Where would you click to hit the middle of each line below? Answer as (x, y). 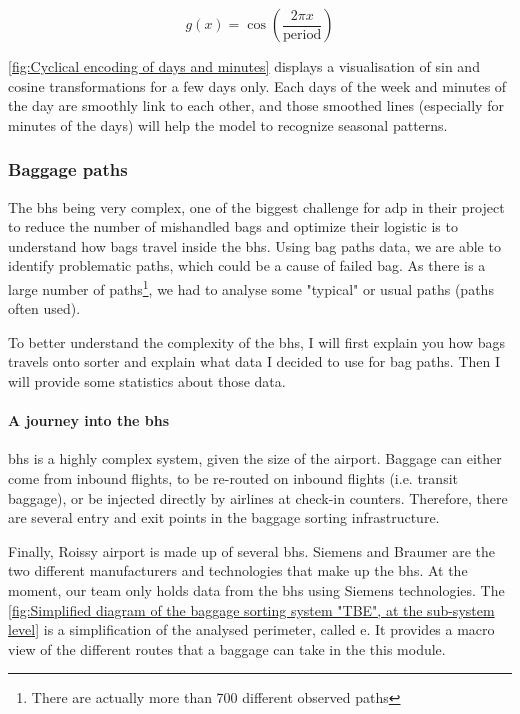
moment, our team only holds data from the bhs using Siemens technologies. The (256, 589)
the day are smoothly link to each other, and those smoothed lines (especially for (256, 105)
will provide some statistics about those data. (147, 381)
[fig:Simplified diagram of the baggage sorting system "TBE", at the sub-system (251, 609)
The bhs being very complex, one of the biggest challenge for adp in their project (256, 206)
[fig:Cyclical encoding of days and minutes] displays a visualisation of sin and (244, 66)
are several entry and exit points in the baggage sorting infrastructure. (224, 517)
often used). (44, 308)
